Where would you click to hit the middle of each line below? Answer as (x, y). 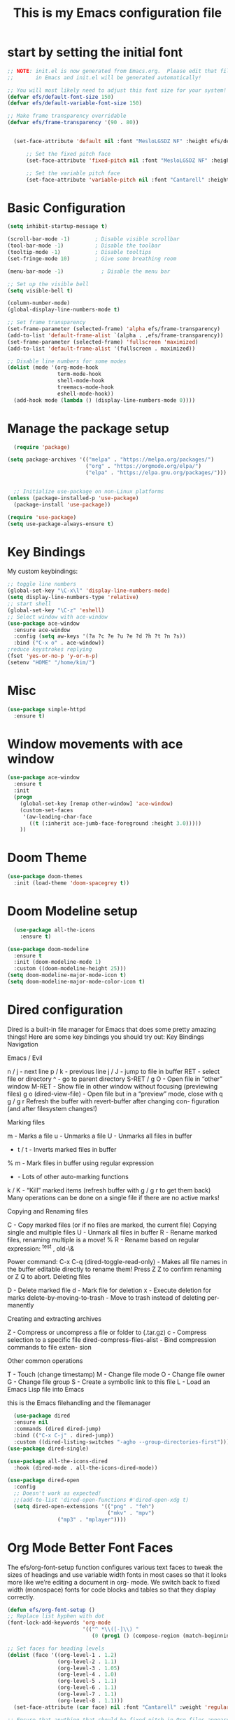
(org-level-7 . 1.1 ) (87, 1694)
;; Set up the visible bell (48, 284)
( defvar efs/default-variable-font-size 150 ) (74, 103)
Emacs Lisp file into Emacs (46, 1390)
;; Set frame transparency (47, 323)
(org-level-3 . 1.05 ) (88, 1668)
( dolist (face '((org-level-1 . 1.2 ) (62, 1655)
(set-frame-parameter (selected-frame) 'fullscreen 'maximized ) (103, 342)
